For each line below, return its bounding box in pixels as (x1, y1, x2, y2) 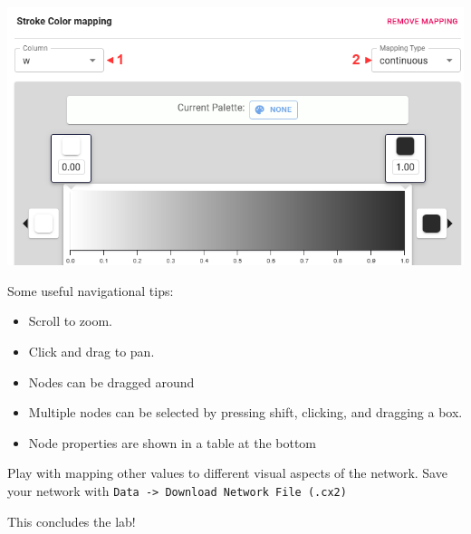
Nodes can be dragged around (28, 372, 195, 391)
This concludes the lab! (7, 511, 136, 530)
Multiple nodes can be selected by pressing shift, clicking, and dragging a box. (28, 403, 463, 422)
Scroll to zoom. (28, 311, 113, 330)
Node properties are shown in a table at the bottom (28, 433, 317, 452)
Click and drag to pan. (28, 342, 155, 361)
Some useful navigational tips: (7, 281, 174, 300)
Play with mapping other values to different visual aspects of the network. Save (7, 463, 447, 482)
